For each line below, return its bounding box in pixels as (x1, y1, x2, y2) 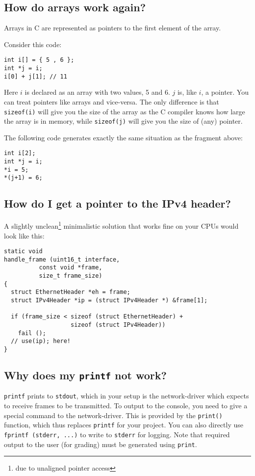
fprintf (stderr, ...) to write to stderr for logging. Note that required (4, 429, 230, 439)
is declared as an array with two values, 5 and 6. (25, 87, 170, 97)
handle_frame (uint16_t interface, (4, 256, 120, 263)
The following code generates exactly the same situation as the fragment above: (4, 132, 243, 142)
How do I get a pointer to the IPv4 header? (4, 196, 231, 211)
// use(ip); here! (11, 338, 71, 345)
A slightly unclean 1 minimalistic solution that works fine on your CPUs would (4, 219, 239, 231)
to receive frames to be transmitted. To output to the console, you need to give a (4, 400, 248, 411)
